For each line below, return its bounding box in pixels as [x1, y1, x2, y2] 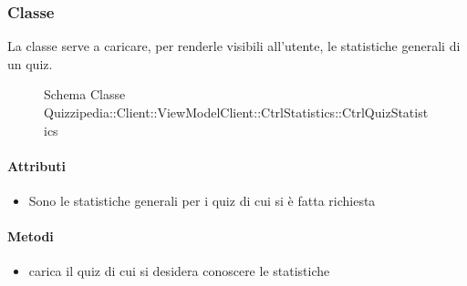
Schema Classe [44, 85, 126, 104]
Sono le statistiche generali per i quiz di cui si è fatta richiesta [28, 190, 376, 209]
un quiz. [7, 54, 53, 73]
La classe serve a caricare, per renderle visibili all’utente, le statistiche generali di [7, 36, 461, 56]
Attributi [7, 156, 66, 175]
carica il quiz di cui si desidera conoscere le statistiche [28, 261, 330, 281]
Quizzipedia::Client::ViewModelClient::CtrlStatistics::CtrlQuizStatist [44, 103, 429, 121]
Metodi [7, 227, 54, 246]
